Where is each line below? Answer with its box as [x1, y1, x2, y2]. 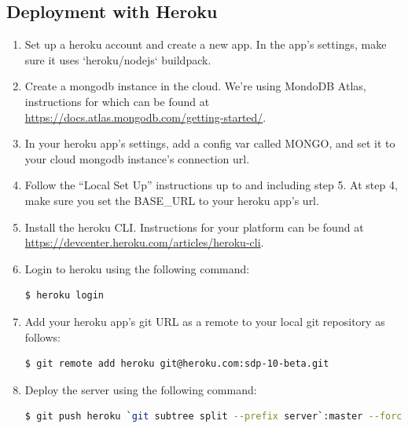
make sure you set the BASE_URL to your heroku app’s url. [24, 192, 319, 208]
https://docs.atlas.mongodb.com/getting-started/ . [24, 108, 266, 125]
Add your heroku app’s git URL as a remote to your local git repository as [24, 313, 385, 329]
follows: [24, 328, 61, 345]
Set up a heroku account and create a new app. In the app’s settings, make [24, 36, 387, 53]
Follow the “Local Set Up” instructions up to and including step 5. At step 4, [24, 177, 398, 193]
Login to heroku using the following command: [24, 260, 250, 276]
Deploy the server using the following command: [24, 381, 257, 397]
